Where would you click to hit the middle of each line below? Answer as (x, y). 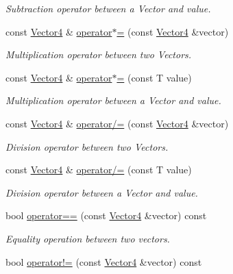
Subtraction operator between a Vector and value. (108, 8)
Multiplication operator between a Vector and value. (113, 100)
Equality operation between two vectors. (88, 238)
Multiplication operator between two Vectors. (99, 54)
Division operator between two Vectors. (87, 146)
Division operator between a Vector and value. (102, 192)
